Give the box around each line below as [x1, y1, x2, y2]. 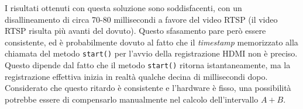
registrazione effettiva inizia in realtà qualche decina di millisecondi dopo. [5, 70, 268, 82]
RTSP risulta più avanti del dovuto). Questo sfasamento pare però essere [5, 24, 266, 37]
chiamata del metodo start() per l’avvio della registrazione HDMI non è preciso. [5, 47, 298, 59]
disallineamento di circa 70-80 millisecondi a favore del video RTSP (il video [5, 13, 278, 25]
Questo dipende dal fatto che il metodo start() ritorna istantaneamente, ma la [5, 59, 291, 71]
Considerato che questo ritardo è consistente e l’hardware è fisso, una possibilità [5, 82, 291, 94]
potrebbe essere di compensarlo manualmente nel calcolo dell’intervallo [5, 93, 259, 105]
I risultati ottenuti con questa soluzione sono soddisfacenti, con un [5, 2, 242, 13]
